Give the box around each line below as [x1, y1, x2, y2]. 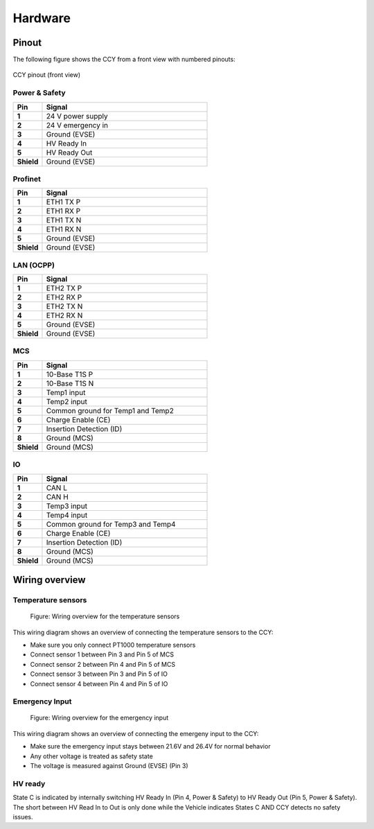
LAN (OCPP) [12, 260, 55, 270]
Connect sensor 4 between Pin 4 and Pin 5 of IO [30, 679, 168, 688]
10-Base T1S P [46, 369, 93, 379]
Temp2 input [46, 396, 88, 406]
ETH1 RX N [46, 225, 82, 234]
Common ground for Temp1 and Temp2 [46, 405, 175, 415]
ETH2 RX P [46, 293, 82, 302]
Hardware [12, 10, 71, 26]
